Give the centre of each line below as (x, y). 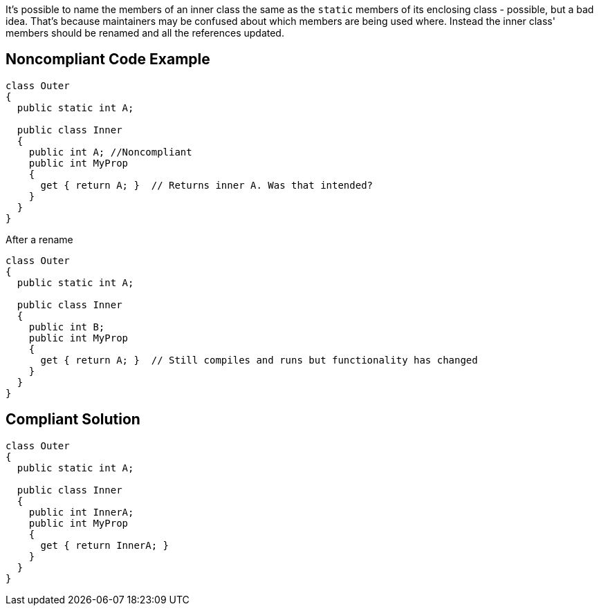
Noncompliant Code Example (108, 59)
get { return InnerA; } (105, 545)
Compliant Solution (73, 420)
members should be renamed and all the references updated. (145, 33)
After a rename (39, 239)
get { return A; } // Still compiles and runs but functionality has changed (259, 360)
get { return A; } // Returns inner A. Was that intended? (207, 185)
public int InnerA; (81, 512)
